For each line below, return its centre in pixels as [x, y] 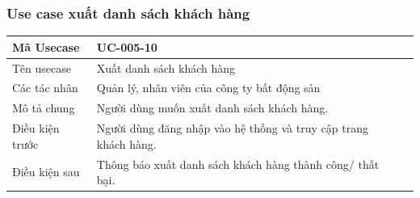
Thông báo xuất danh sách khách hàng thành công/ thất [238, 164]
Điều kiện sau [46, 172]
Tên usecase [42, 67]
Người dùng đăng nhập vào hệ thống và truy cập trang [232, 128]
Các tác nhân [45, 88]
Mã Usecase [46, 46]
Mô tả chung [44, 108]
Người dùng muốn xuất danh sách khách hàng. [212, 108]
